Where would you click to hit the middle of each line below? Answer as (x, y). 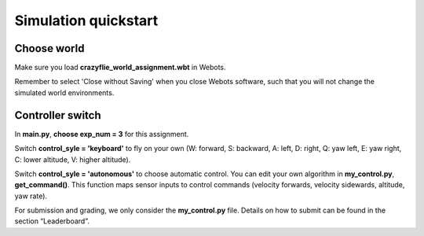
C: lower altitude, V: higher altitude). (73, 159)
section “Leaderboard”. (52, 221)
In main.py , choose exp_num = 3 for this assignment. (102, 134)
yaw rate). (31, 196)
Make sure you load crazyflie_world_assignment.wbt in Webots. (121, 68)
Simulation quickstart (86, 20)
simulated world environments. (64, 92)
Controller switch (58, 115)
